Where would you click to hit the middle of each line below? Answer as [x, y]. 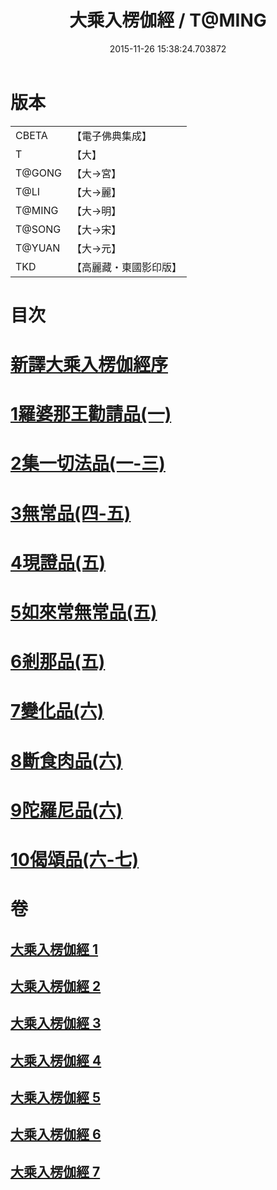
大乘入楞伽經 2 [56, 986]
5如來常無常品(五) [84, 612]
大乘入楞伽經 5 [56, 1097]
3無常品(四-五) [71, 513]
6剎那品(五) [58, 662]
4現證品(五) [58, 562]
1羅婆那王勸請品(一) [91, 414]
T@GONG [38, 173]
